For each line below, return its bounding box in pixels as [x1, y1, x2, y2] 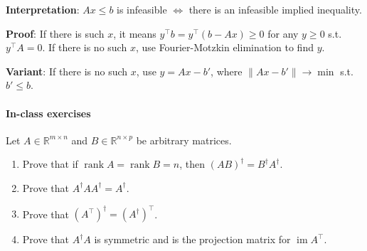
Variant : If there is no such [6, 63, 128, 78]
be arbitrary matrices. [136, 132, 232, 147]
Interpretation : [6, 2, 80, 16]
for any [267, 26, 299, 41]
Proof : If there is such [6, 26, 105, 41]
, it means [113, 26, 156, 41]
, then [179, 156, 205, 171]
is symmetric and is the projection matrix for [94, 232, 291, 247]
